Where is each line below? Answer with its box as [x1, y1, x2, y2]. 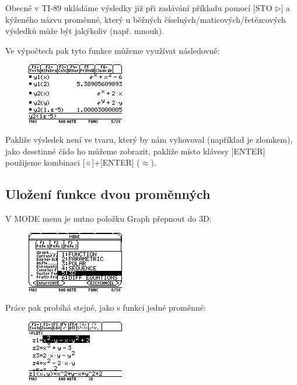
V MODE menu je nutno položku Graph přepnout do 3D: [5, 212, 212, 224]
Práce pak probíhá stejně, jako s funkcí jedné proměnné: [5, 301, 206, 314]
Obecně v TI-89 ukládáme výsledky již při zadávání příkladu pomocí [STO [5, 2, 272, 13]
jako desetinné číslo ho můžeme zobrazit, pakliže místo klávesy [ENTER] [5, 145, 265, 157]
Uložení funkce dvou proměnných [5, 185, 211, 203]
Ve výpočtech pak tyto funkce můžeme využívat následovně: [5, 44, 220, 56]
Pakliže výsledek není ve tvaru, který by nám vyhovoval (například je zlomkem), [5, 133, 293, 145]
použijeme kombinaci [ [5, 156, 85, 169]
